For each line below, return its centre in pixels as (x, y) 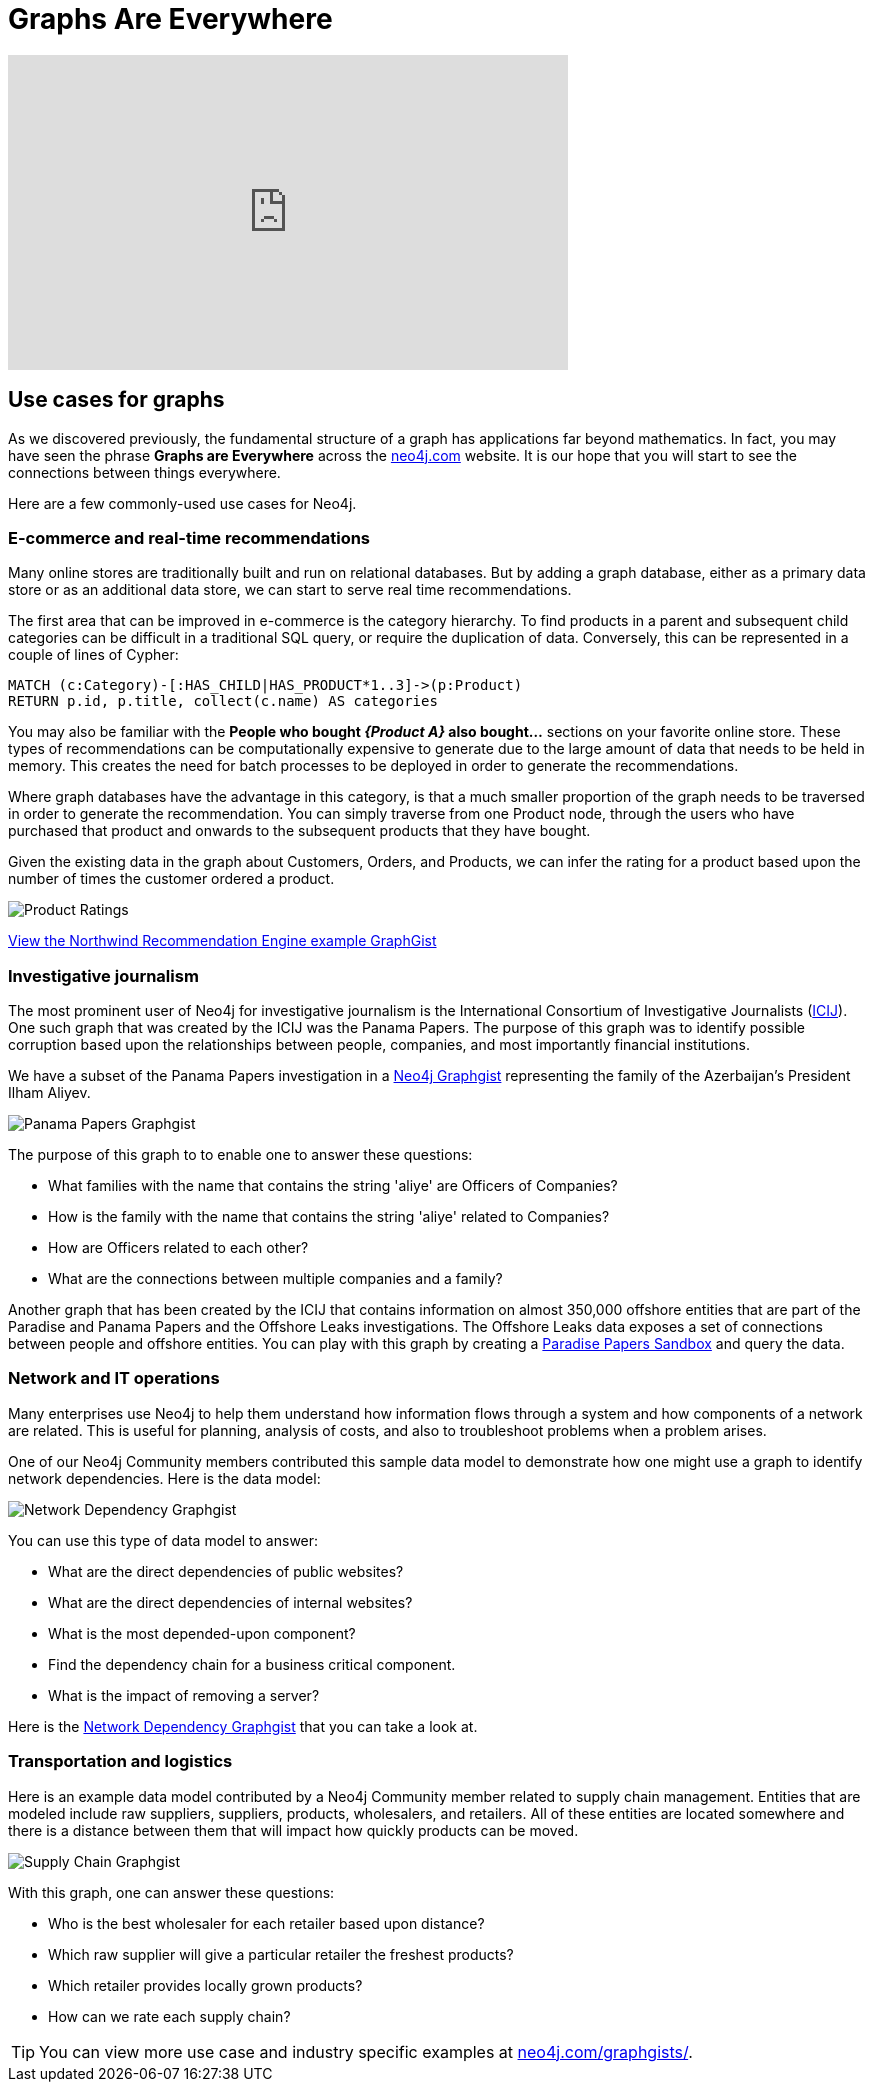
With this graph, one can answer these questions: (171, 1892)
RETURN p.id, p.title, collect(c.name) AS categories (223, 701)
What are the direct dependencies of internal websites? (230, 1602)
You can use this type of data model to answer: (163, 1540)
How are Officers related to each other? (178, 1248)
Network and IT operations (114, 1378)
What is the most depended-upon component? (202, 1633)
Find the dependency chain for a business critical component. (252, 1664)
